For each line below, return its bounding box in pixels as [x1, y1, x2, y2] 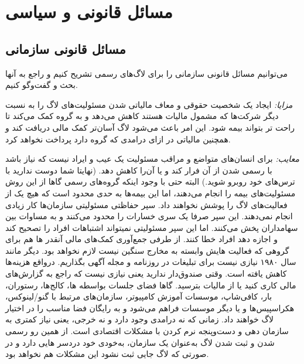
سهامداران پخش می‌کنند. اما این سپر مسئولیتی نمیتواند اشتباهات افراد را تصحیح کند [5, 221, 298, 233]
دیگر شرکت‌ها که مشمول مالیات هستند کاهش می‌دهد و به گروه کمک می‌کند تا [5, 110, 279, 122]
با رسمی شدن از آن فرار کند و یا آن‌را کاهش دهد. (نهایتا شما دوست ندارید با [5, 164, 272, 176]
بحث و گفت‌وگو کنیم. [5, 79, 78, 91]
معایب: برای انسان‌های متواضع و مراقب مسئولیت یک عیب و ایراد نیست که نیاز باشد [5, 152, 299, 165]
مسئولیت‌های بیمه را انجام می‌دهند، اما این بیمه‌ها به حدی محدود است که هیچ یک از [5, 186, 296, 199]
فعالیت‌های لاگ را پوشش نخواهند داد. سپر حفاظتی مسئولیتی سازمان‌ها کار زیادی [5, 198, 288, 210]
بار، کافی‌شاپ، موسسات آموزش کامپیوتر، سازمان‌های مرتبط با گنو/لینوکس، [5, 290, 272, 302]
